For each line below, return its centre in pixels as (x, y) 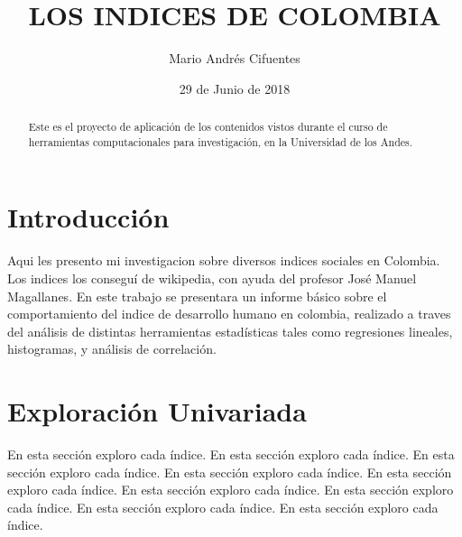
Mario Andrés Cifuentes (235, 58)
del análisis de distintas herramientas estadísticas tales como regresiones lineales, (230, 331)
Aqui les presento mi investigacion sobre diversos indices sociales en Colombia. (224, 260)
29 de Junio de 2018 (235, 88)
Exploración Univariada (157, 411)
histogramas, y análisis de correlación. (112, 349)
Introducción (88, 217)
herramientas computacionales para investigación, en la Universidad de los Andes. (221, 141)
